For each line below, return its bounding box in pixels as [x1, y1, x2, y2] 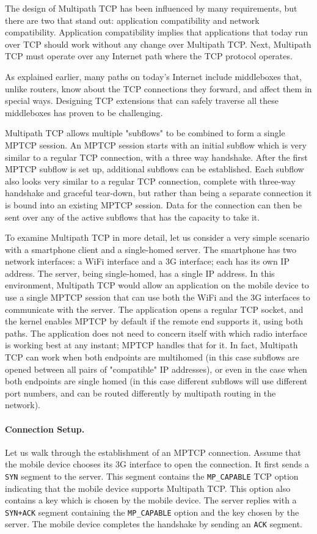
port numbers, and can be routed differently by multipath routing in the [5, 386, 276, 399]
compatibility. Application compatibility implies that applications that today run [5, 26, 308, 38]
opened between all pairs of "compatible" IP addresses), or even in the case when [5, 362, 307, 375]
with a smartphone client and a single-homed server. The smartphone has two [5, 243, 296, 255]
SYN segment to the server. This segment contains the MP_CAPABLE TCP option [5, 469, 299, 482]
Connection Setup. [5, 422, 85, 435]
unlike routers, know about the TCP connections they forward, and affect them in [5, 82, 312, 95]
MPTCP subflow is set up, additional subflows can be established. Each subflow [5, 163, 304, 175]
